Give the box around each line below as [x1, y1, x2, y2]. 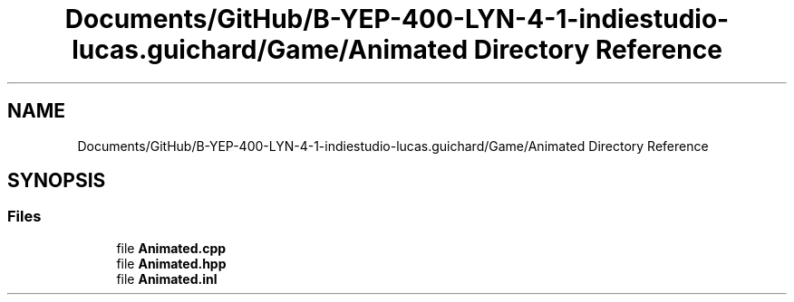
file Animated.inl [116, 270, 218, 287]
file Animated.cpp [116, 240, 227, 256]
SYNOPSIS [7, 169, 106, 193]
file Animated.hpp [116, 255, 227, 271]
